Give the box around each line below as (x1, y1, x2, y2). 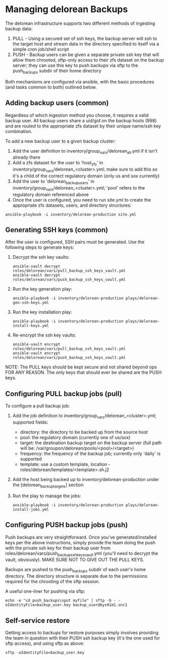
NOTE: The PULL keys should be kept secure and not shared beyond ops (5, 364, 157, 370)
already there (12, 154, 40, 160)
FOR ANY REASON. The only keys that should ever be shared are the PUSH (5, 369, 162, 375)
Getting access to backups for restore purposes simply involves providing (5, 629, 159, 635)
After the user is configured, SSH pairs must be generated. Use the (5, 239, 145, 245)
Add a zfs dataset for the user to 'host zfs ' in (12, 160, 103, 167)
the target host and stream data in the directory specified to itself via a (12, 40, 159, 46)
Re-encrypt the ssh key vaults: (12, 332, 77, 338)
